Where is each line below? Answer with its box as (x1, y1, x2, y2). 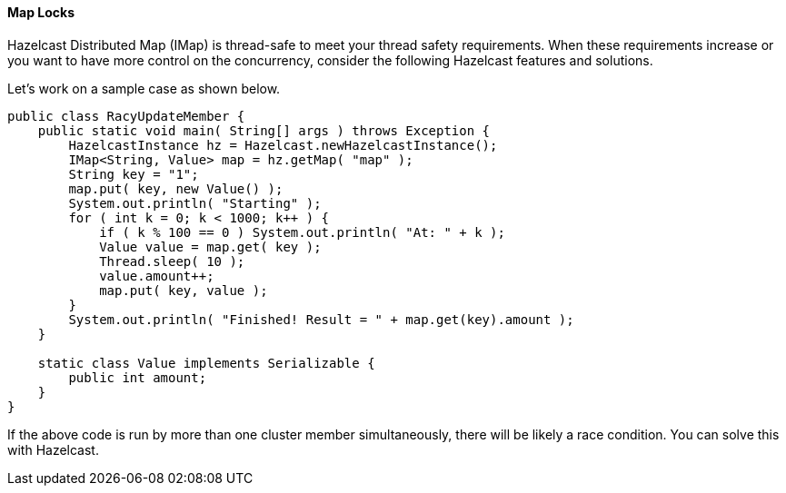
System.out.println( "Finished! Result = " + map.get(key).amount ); (68, 311, 574, 327)
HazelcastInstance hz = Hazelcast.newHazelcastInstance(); (68, 137, 498, 153)
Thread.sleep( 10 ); (99, 253, 245, 269)
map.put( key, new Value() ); (68, 181, 284, 196)
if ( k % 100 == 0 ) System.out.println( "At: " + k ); (99, 224, 505, 240)
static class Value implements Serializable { (37, 355, 375, 370)
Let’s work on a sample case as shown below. (7, 80, 281, 96)
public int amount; (68, 370, 207, 385)
